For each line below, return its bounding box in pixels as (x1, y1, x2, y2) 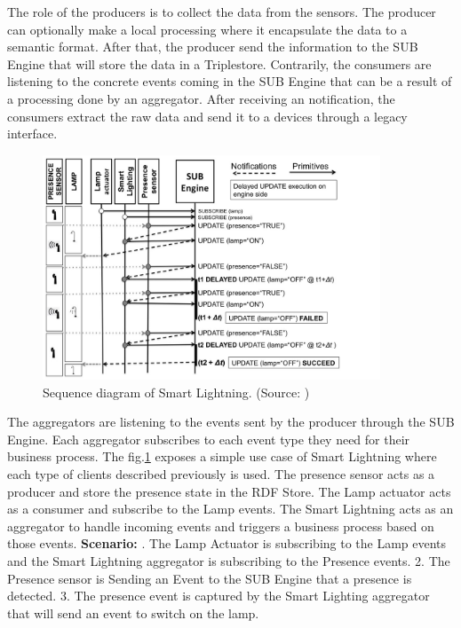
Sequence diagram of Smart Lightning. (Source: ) (43, 382, 310, 401)
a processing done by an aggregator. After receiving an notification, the (7, 89, 395, 107)
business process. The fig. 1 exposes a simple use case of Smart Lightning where (7, 447, 437, 466)
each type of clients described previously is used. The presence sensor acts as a (7, 465, 435, 483)
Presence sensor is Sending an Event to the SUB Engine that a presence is (7, 569, 412, 587)
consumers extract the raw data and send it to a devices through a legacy (7, 106, 408, 125)
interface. (7, 124, 58, 143)
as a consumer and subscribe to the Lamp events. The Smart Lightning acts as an (7, 499, 454, 518)
